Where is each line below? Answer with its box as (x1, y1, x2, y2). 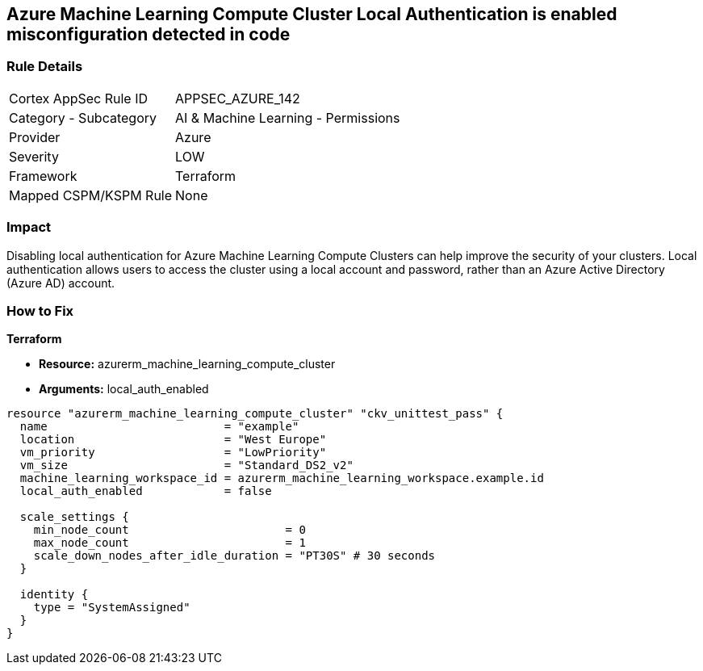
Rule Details (6, 58, 83, 75)
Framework (9, 167, 77, 184)
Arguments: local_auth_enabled (39, 382, 209, 396)
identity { (19, 588, 89, 602)
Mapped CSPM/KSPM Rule (9, 187, 173, 203)
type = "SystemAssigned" (33, 601, 190, 614)
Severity (9, 148, 59, 165)
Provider (9, 128, 61, 145)
